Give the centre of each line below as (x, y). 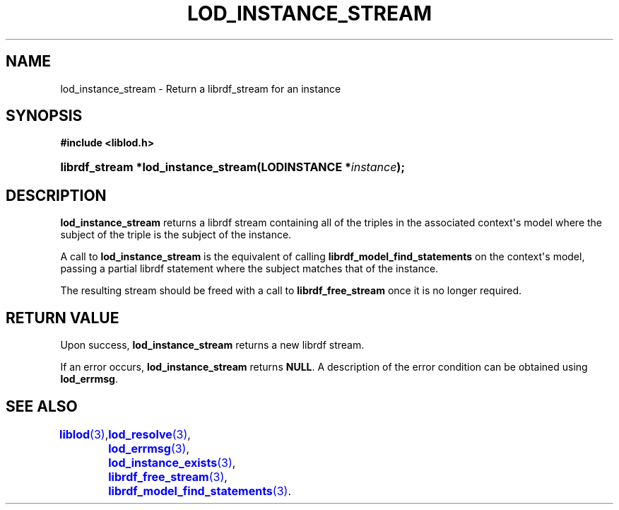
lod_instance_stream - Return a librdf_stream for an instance (201, 88)
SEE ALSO (42, 406)
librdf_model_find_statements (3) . (200, 491)
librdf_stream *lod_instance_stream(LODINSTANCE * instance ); (232, 167)
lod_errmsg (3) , (149, 448)
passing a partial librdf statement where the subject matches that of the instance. (249, 269)
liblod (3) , (84, 434)
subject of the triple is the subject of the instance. (176, 235)
